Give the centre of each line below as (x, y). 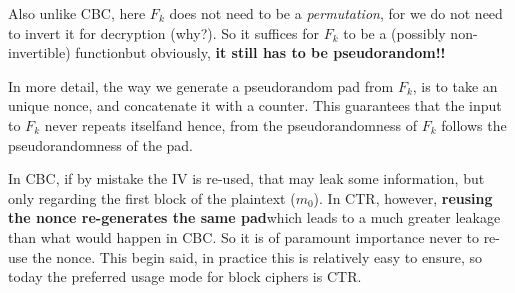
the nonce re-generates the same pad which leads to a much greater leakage (254, 217)
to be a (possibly (394, 32)
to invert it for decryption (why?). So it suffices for (164, 32)
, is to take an (455, 85)
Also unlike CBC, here (77, 13)
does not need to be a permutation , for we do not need (336, 13)
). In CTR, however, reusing (403, 197)
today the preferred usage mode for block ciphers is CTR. (185, 276)
